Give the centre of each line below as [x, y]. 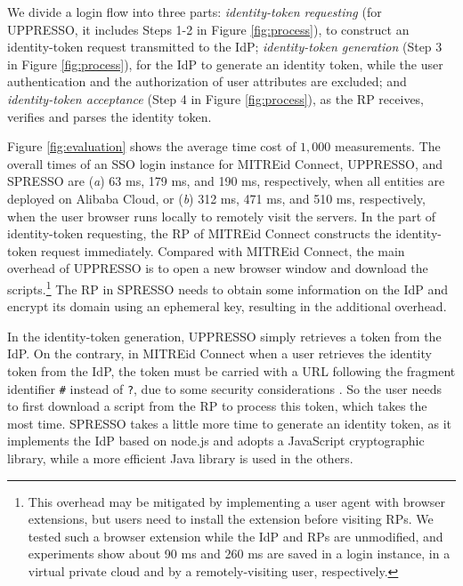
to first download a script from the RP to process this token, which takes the [217, 406]
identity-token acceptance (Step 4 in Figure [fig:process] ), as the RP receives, [215, 98]
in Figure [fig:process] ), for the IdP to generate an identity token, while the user [225, 64]
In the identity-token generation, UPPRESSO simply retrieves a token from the [224, 336]
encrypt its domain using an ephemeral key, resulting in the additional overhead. [227, 306]
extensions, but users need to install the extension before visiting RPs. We [231, 519]
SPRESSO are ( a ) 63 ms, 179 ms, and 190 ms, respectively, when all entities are [226, 181]
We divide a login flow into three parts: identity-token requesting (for [195, 12]
